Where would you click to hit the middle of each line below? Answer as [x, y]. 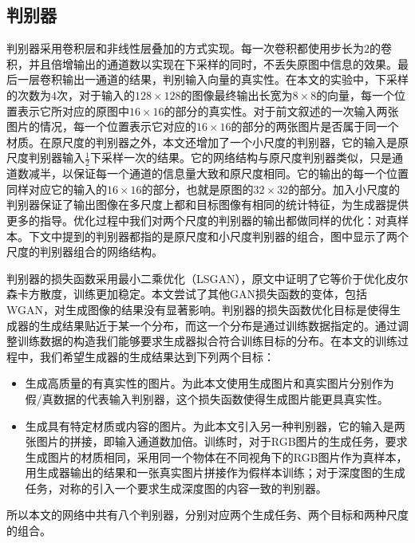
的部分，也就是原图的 [198, 189]
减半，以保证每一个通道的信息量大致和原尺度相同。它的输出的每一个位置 [218, 173]
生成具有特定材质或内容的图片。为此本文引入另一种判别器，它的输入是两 [215, 425]
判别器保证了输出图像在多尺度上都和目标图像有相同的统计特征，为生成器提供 [207, 205]
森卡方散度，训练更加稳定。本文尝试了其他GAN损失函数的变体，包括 [187, 294]
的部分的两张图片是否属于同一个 [315, 126]
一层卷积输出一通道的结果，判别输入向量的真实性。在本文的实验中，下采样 [213, 79]
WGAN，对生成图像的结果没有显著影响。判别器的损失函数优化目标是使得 [198, 309]
